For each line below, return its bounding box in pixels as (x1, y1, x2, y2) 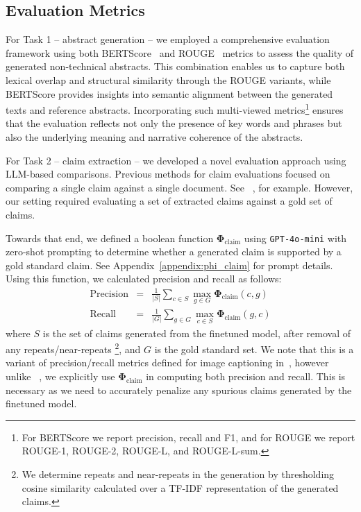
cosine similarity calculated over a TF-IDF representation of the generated (22, 480, 339, 495)
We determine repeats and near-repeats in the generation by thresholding (22, 466, 335, 481)
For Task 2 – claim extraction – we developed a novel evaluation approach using (6, 153, 346, 167)
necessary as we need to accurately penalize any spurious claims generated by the (6, 382, 352, 397)
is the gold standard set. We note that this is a (154, 341, 354, 356)
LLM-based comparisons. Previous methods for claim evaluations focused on (6, 167, 330, 181)
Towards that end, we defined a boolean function (6, 230, 214, 245)
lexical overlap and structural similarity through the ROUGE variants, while (6, 72, 331, 87)
